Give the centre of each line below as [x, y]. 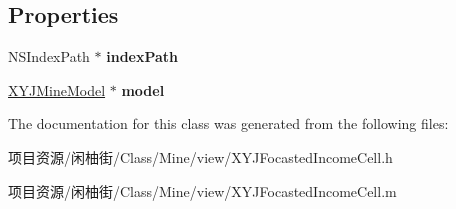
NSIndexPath [49, 56]
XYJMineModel [57, 89]
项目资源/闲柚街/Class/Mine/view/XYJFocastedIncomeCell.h [200, 156]
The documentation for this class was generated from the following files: [228, 123]
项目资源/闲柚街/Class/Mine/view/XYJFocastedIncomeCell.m [202, 190]
